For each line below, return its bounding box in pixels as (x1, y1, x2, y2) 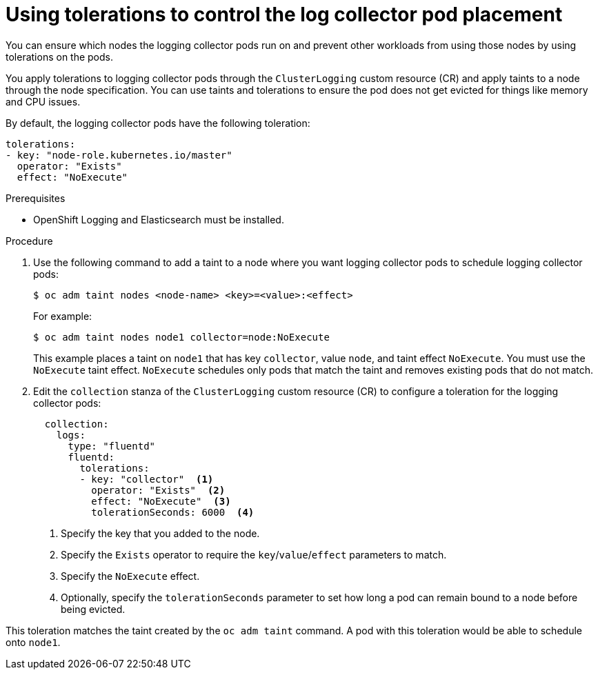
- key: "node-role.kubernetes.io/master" (6, 149, 232, 161)
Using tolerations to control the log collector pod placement (6, 3, 563, 26)
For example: (33, 310, 92, 322)
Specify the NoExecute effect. (61, 570, 200, 582)
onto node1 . (6, 636, 61, 648)
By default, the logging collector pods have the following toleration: (6, 117, 310, 129)
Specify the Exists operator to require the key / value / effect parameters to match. (61, 548, 447, 561)
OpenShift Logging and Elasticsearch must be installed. (33, 213, 284, 225)
